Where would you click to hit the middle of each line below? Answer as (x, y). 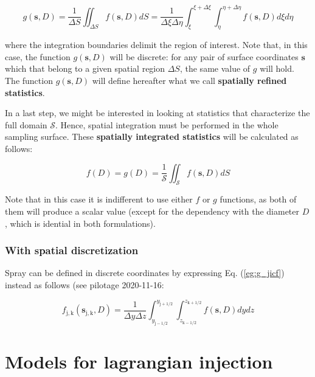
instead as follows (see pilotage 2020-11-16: (85, 285)
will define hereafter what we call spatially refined (189, 81)
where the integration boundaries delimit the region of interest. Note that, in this (156, 45)
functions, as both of (258, 199)
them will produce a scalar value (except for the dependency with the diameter (152, 211)
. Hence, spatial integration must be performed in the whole (167, 124)
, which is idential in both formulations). (80, 223)
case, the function (38, 56)
